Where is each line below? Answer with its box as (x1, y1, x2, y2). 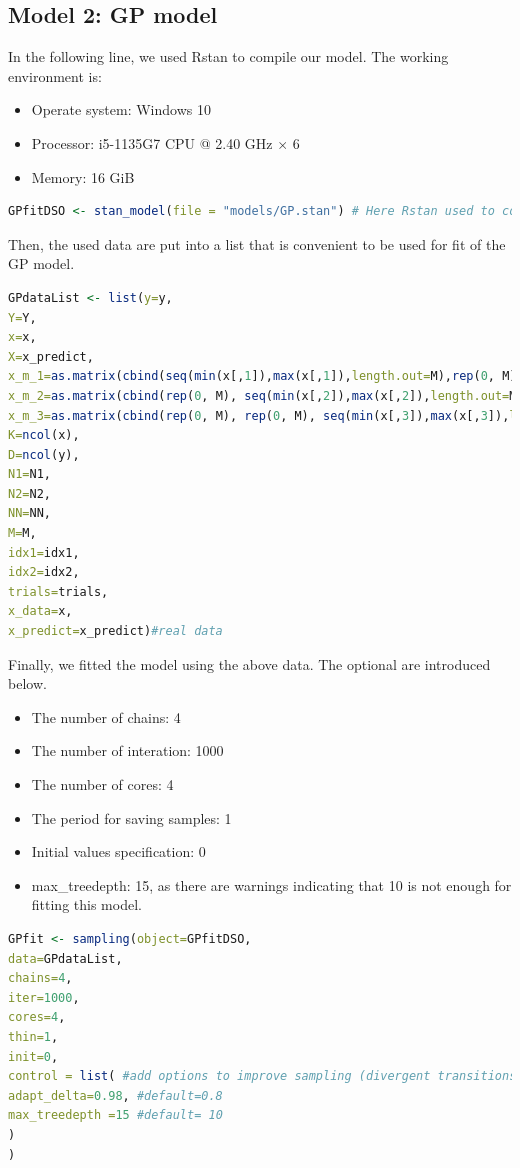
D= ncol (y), (8, 447, 80, 462)
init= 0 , (8, 1049, 59, 1064)
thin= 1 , (8, 1029, 59, 1044)
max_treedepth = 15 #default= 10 (8, 1108, 223, 1123)
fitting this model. (31, 894, 142, 915)
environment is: (8, 65, 102, 86)
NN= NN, (8, 506, 51, 521)
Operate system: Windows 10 (31, 99, 211, 120)
